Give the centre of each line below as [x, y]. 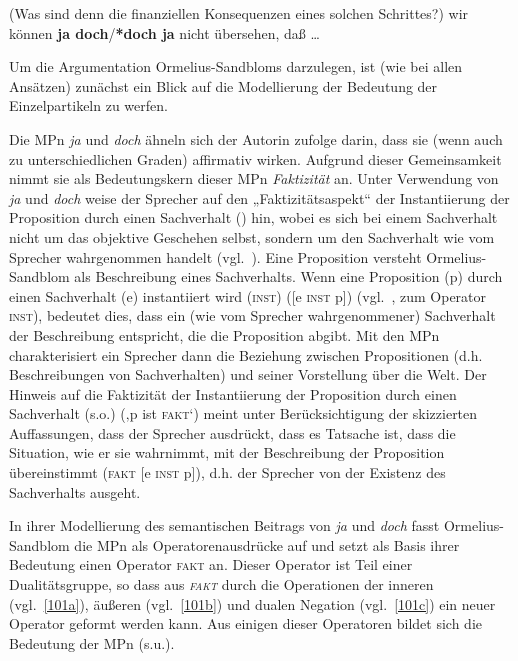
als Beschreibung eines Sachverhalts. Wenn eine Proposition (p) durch [288, 276]
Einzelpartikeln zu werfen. [88, 105]
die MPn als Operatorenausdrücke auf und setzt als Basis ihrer [267, 544]
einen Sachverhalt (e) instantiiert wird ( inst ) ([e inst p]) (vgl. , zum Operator [248, 295]
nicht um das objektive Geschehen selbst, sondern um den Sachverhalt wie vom [252, 236]
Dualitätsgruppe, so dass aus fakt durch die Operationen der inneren [221, 584]
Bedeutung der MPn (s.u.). [92, 642]
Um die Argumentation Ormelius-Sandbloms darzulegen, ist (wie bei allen [236, 66]
